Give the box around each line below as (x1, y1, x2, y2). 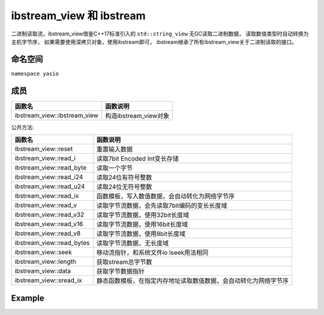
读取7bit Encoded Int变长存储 (96, 154, 179, 163)
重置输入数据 (96, 145, 133, 153)
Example (11, 293, 44, 303)
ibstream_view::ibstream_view (14, 111, 99, 120)
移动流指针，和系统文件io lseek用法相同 (96, 248, 209, 257)
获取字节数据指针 (96, 268, 145, 276)
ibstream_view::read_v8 (14, 229, 81, 237)
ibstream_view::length (14, 257, 76, 266)
